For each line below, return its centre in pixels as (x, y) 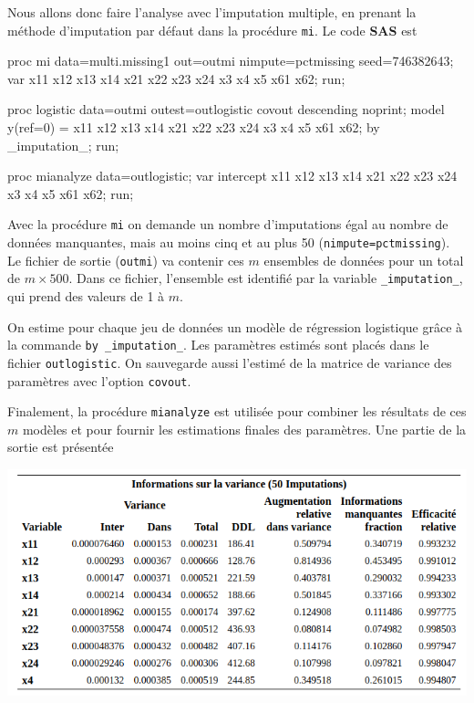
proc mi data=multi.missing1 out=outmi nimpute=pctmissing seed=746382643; (231, 61)
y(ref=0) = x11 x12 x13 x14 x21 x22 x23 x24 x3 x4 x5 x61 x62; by (194, 127)
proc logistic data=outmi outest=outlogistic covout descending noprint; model (226, 109)
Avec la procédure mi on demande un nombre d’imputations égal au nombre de (228, 224)
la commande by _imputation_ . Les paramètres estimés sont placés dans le (218, 345)
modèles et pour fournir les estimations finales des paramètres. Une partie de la (244, 429)
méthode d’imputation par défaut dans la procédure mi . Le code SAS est (212, 30)
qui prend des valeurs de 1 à (86, 296)
